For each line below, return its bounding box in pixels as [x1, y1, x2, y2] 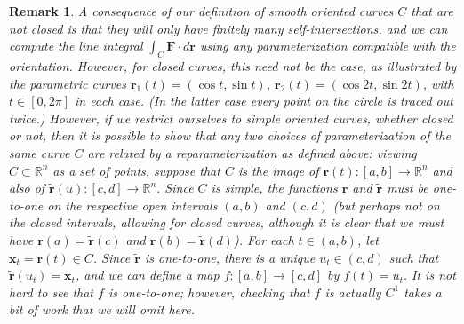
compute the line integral [9, 36, 143, 55]
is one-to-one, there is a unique [144, 248, 316, 266]
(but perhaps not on [332, 195, 440, 214]
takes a [404, 282, 442, 301]
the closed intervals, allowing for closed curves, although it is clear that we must [9, 213, 444, 232]
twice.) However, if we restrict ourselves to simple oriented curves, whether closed [9, 108, 453, 127]
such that [388, 248, 439, 266]
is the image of [237, 161, 319, 179]
